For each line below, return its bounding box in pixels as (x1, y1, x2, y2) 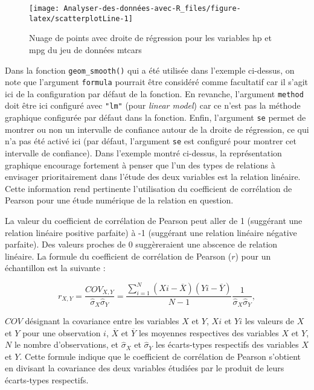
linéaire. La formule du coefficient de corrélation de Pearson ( (5, 249, 232, 262)
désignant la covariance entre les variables (25, 315, 179, 327)
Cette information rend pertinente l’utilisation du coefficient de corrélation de (5, 182, 292, 194)
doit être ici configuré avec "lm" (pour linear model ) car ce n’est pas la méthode (5, 99, 301, 112)
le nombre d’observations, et (14, 338, 119, 351)
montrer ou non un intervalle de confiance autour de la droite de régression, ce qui (5, 123, 309, 135)
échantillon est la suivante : (5, 261, 106, 274)
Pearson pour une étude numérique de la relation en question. (5, 194, 234, 206)
